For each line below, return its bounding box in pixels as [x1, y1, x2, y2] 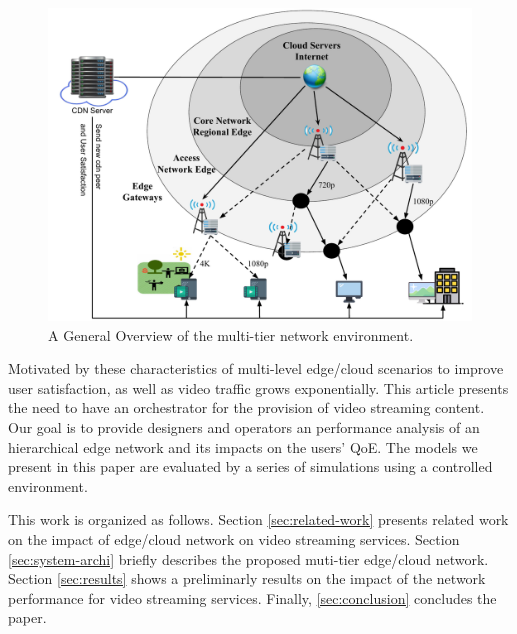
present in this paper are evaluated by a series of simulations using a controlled [8, 456, 493, 477]
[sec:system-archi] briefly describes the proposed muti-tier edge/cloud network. [8, 548, 489, 569]
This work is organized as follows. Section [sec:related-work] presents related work [8, 509, 509, 530]
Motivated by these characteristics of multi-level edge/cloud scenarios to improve [8, 358, 504, 379]
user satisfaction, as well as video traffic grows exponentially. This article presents [8, 377, 509, 398]
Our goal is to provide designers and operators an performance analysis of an [8, 417, 480, 437]
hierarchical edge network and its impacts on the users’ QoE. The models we [8, 436, 478, 457]
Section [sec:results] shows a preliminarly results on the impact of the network [8, 568, 486, 589]
